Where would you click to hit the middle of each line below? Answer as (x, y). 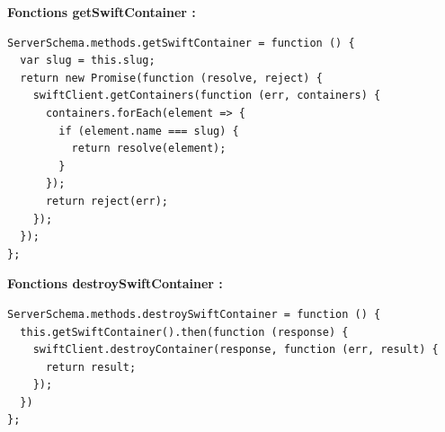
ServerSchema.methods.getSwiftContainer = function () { (181, 43)
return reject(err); (107, 201)
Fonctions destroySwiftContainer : (115, 283)
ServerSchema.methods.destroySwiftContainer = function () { (194, 314)
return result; (91, 367)
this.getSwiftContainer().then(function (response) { (184, 332)
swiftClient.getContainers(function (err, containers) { (207, 96)
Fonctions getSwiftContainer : (102, 12)
